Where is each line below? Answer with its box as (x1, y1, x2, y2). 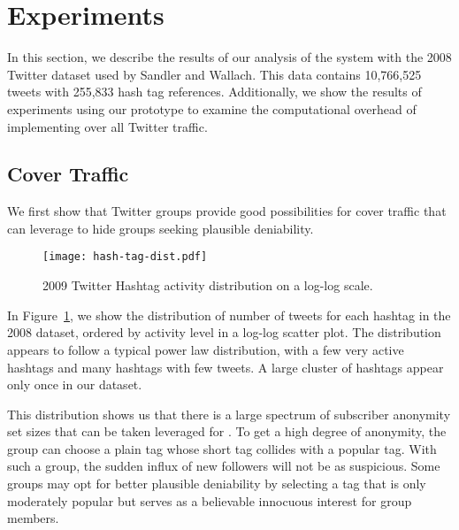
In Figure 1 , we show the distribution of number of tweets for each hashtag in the (7, 305, 451, 324)
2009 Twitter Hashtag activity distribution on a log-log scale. (42, 276, 373, 295)
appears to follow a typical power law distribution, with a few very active (7, 340, 404, 358)
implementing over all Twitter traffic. (7, 117, 208, 135)
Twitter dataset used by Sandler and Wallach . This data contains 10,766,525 (7, 65, 422, 83)
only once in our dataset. (7, 375, 142, 394)
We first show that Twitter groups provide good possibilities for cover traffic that (7, 202, 447, 220)
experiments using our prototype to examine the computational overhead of (7, 99, 417, 118)
